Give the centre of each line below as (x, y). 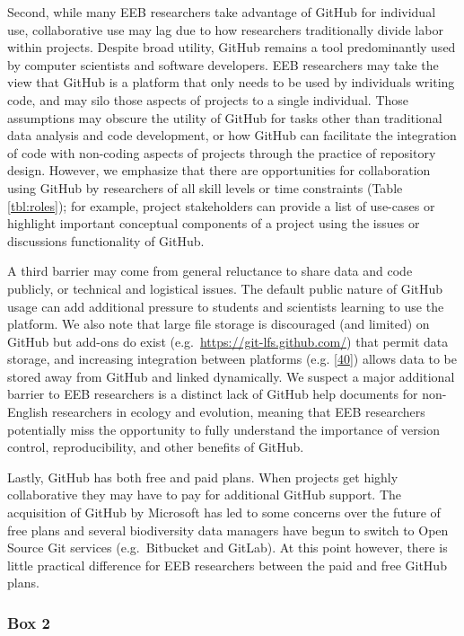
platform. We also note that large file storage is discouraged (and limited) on (219, 324)
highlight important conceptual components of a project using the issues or (214, 223)
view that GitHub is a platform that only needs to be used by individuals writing (231, 82)
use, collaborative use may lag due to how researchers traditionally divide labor (225, 29)
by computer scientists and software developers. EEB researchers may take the (223, 64)
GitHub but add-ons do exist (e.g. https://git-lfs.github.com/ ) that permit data (228, 341)
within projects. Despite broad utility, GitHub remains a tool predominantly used (232, 47)
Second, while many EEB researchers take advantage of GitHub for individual (222, 12)
